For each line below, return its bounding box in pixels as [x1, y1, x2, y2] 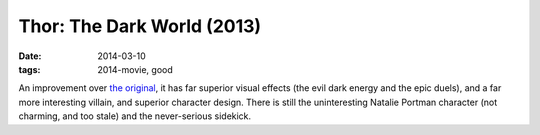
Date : [18, 50, 42, 62]
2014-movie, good [97, 63, 174, 75]
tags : [18, 63, 41, 75]
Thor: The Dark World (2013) [18, 15, 262, 37]
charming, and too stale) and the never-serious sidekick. [18, 110, 252, 122]
